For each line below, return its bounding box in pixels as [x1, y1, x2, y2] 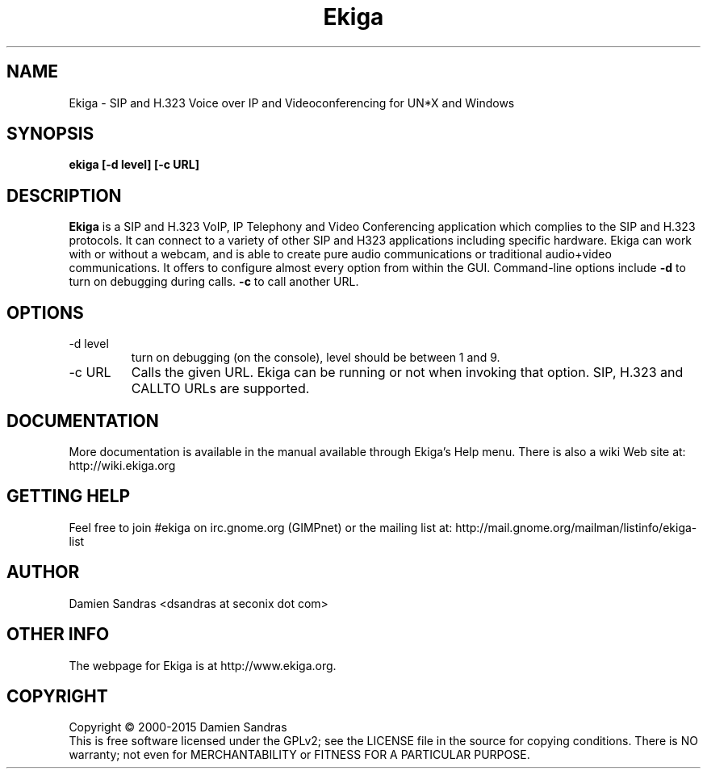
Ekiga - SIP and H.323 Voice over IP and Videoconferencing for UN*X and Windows [69, 95, 515, 110]
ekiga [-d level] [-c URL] [69, 157, 199, 172]
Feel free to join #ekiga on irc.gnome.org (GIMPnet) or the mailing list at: [69, 520, 453, 534]
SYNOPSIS [6, 124, 94, 145]
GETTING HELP [6, 486, 131, 507]
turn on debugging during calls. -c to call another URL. [69, 274, 359, 289]
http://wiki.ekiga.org [69, 458, 176, 472]
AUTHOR [6, 562, 80, 583]
